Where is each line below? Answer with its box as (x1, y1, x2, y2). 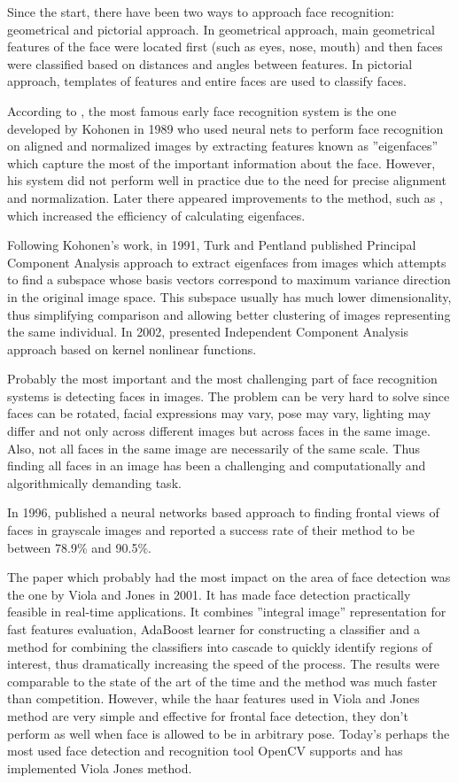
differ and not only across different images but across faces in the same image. (7, 422, 431, 440)
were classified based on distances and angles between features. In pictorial (7, 54, 413, 73)
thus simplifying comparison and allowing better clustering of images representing (7, 305, 451, 323)
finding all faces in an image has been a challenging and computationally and (7, 456, 426, 475)
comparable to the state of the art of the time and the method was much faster (7, 671, 438, 690)
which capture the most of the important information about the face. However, (7, 153, 436, 172)
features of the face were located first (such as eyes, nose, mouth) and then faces (7, 37, 443, 56)
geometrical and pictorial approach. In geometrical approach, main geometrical (7, 19, 435, 38)
